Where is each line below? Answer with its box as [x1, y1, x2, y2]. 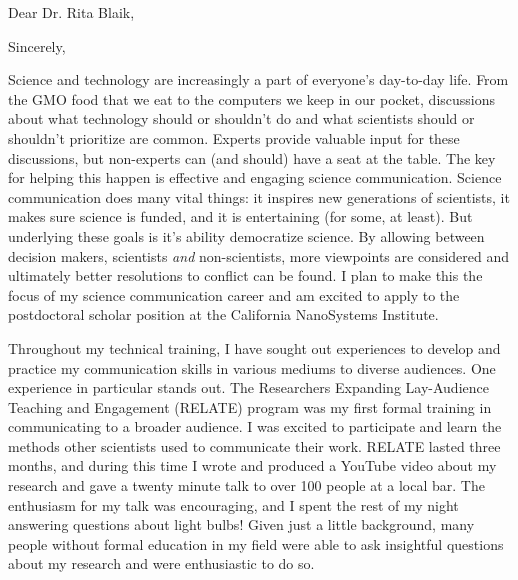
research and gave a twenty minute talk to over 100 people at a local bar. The [8, 475, 485, 496]
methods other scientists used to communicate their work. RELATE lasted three [8, 435, 501, 456]
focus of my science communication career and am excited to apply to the [8, 284, 460, 305]
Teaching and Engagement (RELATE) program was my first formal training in [8, 396, 492, 417]
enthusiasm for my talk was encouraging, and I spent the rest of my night [8, 494, 459, 515]
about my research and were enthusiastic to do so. [8, 553, 315, 574]
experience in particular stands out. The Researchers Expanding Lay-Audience [8, 377, 489, 398]
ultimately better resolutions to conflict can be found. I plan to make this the [8, 265, 483, 286]
